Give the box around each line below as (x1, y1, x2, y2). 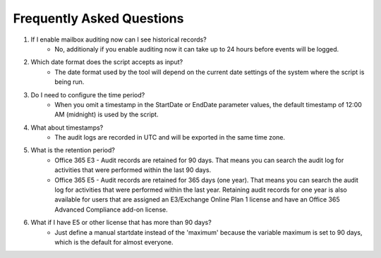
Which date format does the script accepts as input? (30, 58, 183, 66)
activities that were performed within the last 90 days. (54, 166, 212, 174)
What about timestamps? (30, 123, 104, 132)
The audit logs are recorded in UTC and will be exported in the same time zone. (54, 133, 286, 142)
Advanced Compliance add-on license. (54, 205, 169, 214)
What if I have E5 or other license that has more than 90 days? (30, 219, 212, 227)
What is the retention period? (30, 146, 116, 154)
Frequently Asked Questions (13, 11, 184, 26)
